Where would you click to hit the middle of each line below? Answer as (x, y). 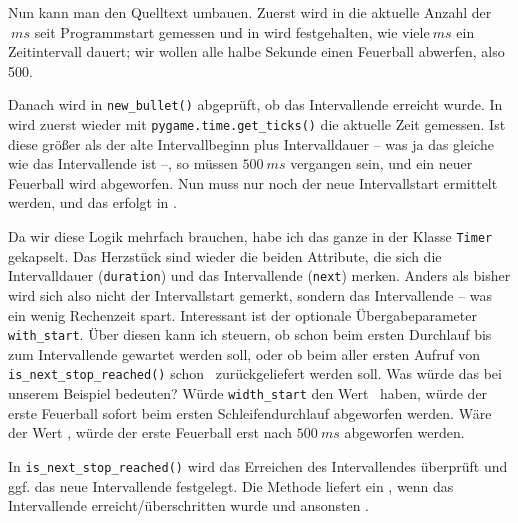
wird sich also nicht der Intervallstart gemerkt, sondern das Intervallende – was (250, 294)
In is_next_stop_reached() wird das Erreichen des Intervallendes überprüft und (258, 465)
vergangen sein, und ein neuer (381, 163)
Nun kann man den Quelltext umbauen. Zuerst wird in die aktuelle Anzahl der (250, 12)
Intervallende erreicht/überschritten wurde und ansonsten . (188, 505)
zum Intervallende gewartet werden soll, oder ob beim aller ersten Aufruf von (244, 353)
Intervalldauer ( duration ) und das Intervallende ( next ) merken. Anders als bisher (259, 275)
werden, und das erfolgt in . (92, 202)
